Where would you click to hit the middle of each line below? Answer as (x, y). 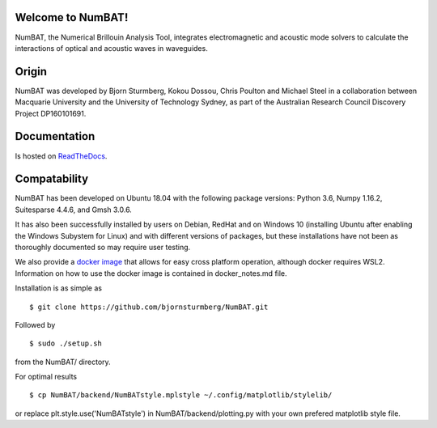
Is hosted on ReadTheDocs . (61, 156)
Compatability (52, 179)
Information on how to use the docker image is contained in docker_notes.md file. (151, 273)
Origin (31, 72)
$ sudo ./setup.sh (66, 343)
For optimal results (46, 377)
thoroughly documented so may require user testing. (103, 247)
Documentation (55, 136)
